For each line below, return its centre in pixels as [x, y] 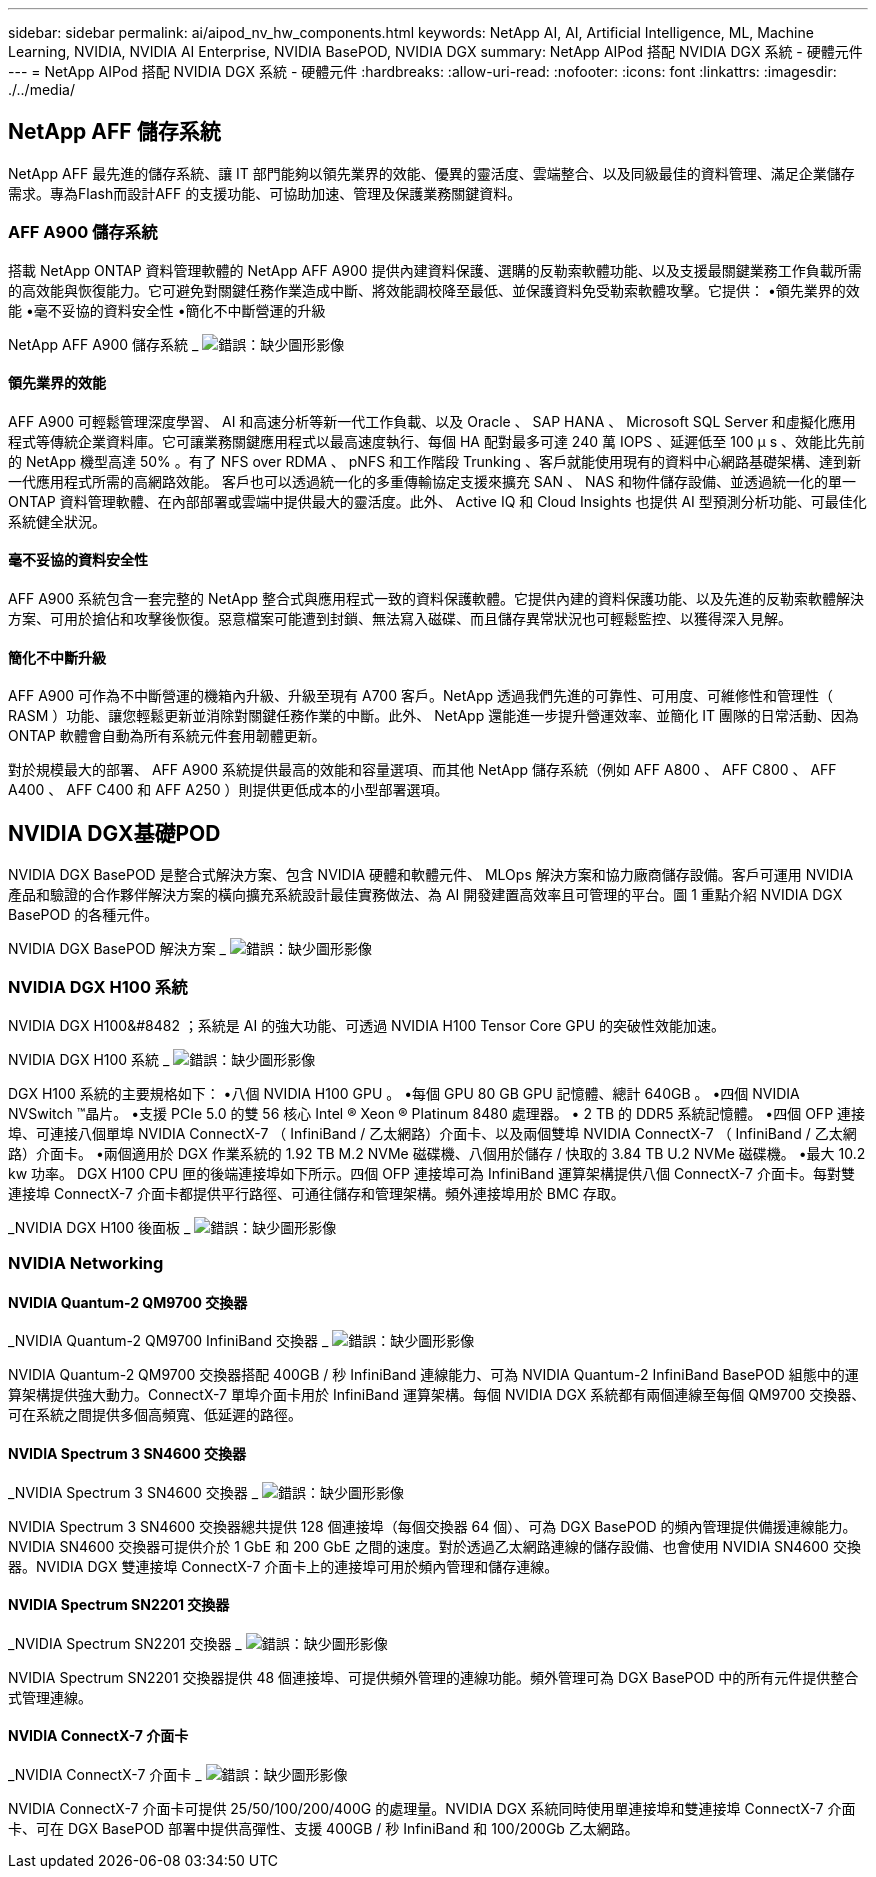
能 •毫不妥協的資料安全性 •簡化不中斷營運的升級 [167, 310]
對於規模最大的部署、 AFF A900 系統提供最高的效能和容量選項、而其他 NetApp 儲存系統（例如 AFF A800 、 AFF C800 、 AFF [422, 770]
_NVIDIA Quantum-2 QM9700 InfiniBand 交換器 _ [168, 1341]
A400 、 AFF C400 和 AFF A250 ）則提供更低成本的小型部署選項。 [228, 790]
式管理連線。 [50, 1697]
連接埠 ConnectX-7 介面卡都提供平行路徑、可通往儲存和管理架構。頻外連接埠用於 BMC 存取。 [316, 1193]
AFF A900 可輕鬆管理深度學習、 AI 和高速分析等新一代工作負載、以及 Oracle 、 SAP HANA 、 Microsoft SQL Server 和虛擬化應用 [432, 421]
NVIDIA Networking [86, 1263]
